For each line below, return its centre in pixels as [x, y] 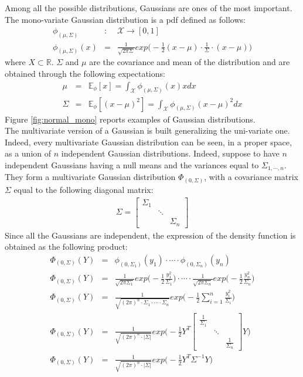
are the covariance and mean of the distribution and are [190, 62]
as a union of [28, 153]
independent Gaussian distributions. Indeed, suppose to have [170, 153]
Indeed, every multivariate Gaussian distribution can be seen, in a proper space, [148, 142]
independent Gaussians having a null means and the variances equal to [132, 164]
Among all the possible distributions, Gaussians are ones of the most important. [149, 8]
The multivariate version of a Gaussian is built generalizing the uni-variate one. [147, 130]
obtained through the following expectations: [85, 74]
